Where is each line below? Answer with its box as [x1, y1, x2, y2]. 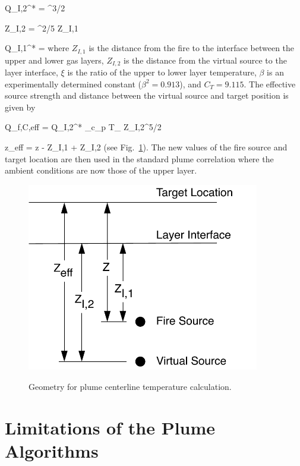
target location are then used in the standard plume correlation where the [5, 152, 274, 165]
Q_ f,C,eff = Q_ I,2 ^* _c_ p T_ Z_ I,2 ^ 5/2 [5, 121, 162, 133]
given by [5, 100, 36, 113]
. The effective [244, 77, 296, 90]
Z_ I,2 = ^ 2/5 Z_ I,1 [5, 21, 78, 34]
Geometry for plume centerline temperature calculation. [29, 380, 232, 392]
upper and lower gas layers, [5, 53, 104, 66]
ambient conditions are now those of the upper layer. [5, 164, 197, 177]
